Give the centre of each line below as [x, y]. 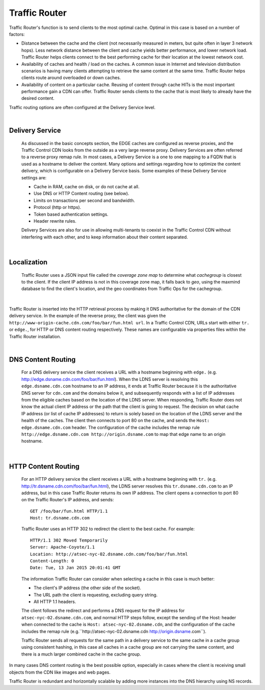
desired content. [38, 98]
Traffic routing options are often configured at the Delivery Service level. [82, 107]
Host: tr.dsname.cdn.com [60, 518]
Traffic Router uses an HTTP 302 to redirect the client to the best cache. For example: [108, 529]
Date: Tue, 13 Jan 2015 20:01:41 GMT [76, 568]
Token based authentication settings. [71, 214]
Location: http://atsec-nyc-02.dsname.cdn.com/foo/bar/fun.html [109, 554]
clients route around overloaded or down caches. [71, 78]
